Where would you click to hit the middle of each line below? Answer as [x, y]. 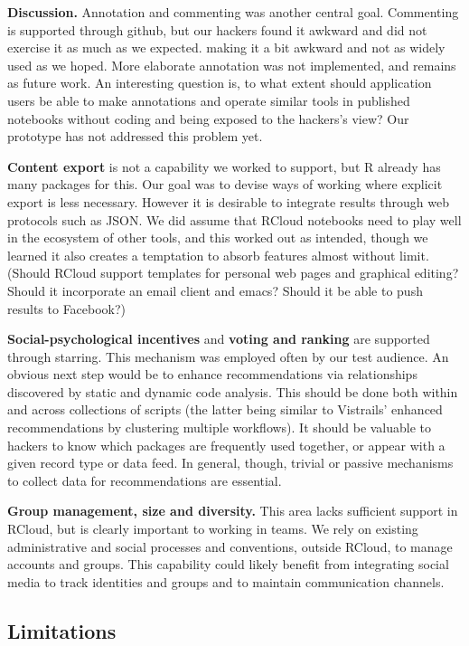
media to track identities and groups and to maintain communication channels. [226, 581]
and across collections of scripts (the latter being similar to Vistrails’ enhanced [225, 409]
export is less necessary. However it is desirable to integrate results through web [228, 201]
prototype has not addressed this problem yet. [135, 136]
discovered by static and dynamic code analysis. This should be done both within [233, 391]
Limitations [62, 630]
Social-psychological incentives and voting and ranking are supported [219, 339]
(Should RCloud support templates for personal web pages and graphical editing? [233, 273]
